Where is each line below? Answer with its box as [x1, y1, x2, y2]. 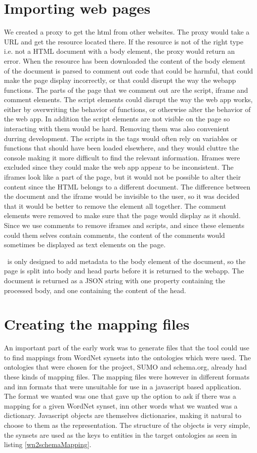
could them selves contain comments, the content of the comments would [4, 229, 225, 240]
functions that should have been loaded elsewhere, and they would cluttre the [4, 143, 239, 153]
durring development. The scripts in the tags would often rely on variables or [4, 133, 238, 143]
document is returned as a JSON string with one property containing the [4, 275, 225, 285]
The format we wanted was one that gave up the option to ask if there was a [4, 391, 236, 401]
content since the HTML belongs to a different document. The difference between [4, 181, 251, 191]
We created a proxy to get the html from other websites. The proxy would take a [4, 27, 250, 37]
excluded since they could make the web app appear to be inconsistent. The [4, 162, 234, 172]
